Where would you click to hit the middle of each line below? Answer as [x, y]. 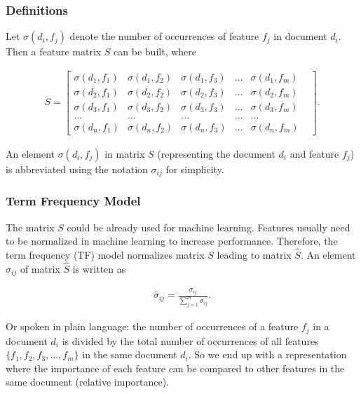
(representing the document [216, 154]
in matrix [125, 154]
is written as [99, 268]
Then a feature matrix [54, 52]
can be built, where [155, 52]
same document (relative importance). [88, 382]
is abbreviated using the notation [77, 169]
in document [300, 36]
